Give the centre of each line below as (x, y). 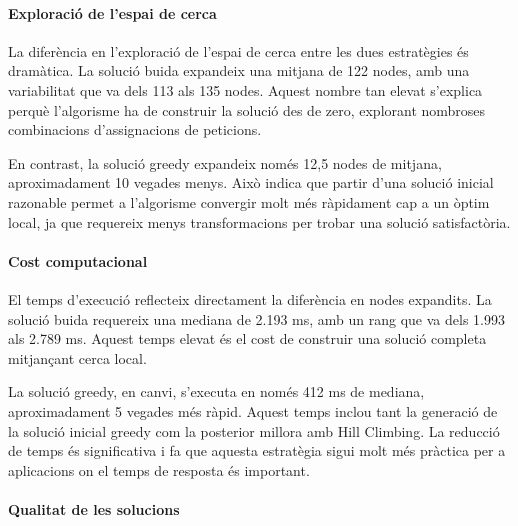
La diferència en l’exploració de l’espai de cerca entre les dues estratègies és (238, 50)
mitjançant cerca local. (77, 357)
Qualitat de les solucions (94, 508)
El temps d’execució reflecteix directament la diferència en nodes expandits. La (250, 298)
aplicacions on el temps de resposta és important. (159, 469)
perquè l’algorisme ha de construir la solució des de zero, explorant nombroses (247, 109)
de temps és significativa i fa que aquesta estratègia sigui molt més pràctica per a (257, 450)
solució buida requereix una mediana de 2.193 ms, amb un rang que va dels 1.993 (256, 318)
